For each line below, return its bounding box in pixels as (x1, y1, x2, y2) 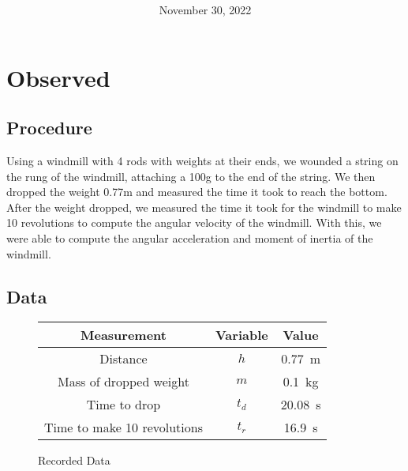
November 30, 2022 (159, 2, 252, 18)
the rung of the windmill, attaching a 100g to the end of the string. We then (6, 168, 376, 184)
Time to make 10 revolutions (44, 418, 203, 437)
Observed (6, 61, 110, 93)
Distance (99, 349, 148, 368)
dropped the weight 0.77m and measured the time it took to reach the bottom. (6, 183, 387, 200)
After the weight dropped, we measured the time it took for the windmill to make (6, 198, 402, 215)
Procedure (6, 115, 92, 140)
